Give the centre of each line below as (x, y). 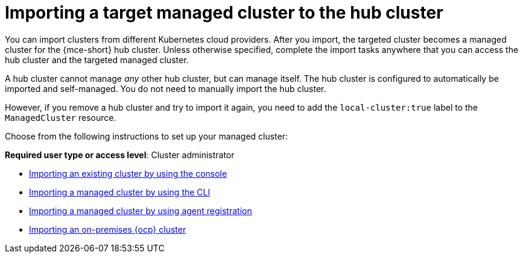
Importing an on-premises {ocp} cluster (108, 229)
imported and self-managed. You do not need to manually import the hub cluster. (166, 88)
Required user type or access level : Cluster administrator (120, 155)
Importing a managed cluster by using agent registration (141, 210)
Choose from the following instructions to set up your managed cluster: (147, 136)
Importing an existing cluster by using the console (128, 173)
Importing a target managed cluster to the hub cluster (224, 13)
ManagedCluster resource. (61, 117)
